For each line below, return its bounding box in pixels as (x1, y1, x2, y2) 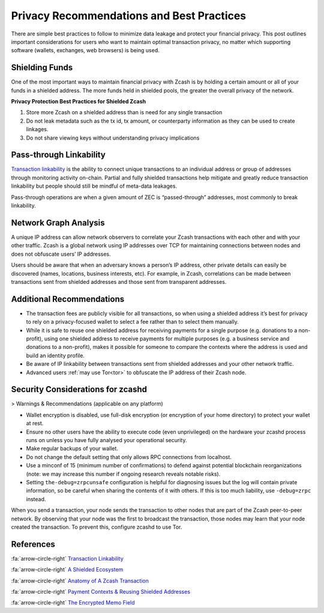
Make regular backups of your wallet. (26, 445, 118, 452)
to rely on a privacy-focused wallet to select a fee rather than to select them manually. (26, 318, 239, 325)
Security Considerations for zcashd (11, 384, 147, 395)
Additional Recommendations (11, 294, 125, 304)
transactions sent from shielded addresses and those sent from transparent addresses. (11, 278, 227, 285)
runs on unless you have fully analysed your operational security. (26, 437, 187, 444)
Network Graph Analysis (11, 217, 105, 228)
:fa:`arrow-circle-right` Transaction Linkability (11, 555, 124, 562)
